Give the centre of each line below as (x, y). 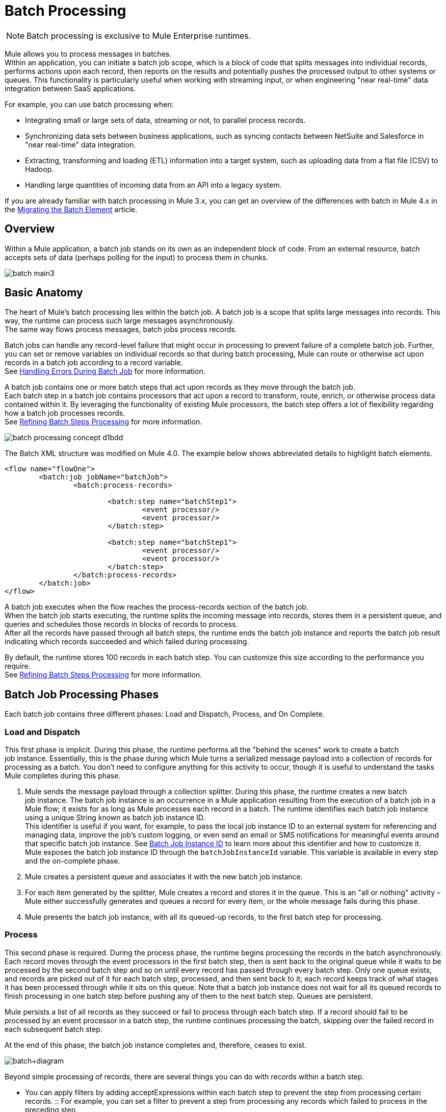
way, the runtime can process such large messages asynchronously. (120, 321)
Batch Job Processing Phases (82, 694)
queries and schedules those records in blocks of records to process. (121, 624)
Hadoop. (40, 169)
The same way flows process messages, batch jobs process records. (121, 330)
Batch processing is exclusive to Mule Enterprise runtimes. (139, 35)
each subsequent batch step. (54, 1029)
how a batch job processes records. (65, 413)
